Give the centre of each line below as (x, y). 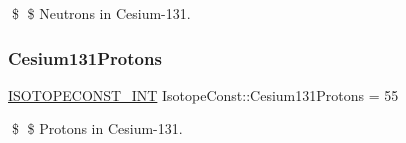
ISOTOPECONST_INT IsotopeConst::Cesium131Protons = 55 (203, 94)
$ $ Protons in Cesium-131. (97, 128)
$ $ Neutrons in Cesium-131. (101, 13)
